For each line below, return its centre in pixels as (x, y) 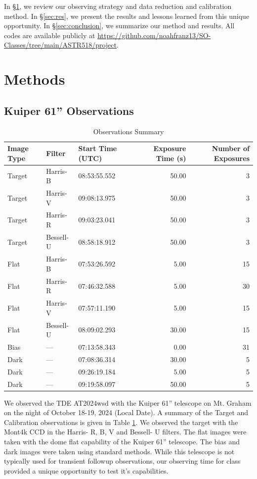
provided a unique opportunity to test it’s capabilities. (86, 470)
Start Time (98, 148)
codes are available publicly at (50, 35)
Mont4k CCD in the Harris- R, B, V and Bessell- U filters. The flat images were (125, 432)
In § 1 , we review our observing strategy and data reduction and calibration (118, 6)
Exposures (232, 158)
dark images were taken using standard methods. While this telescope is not (119, 451)
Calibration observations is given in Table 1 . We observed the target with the (121, 422)
